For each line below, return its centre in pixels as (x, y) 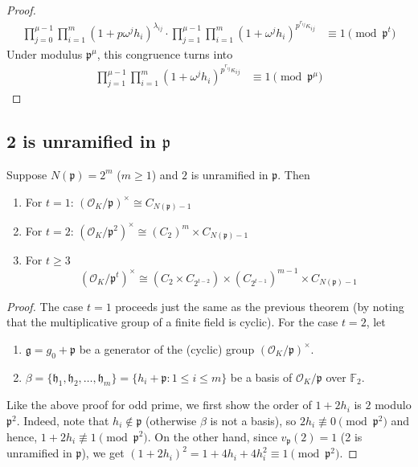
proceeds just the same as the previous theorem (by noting (260, 306)
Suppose (27, 174)
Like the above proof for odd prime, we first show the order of (159, 405)
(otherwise (171, 420)
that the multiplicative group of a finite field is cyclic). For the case (172, 322)
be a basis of (261, 377)
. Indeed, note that (63, 420)
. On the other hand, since (212, 436)
